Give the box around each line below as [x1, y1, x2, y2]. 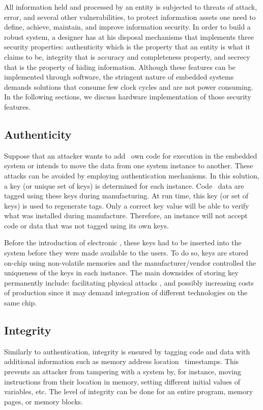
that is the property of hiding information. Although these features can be [4, 61, 236, 72]
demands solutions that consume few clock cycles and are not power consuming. [4, 81, 253, 92]
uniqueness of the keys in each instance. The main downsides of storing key [4, 267, 239, 278]
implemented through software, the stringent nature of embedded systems [4, 71, 234, 82]
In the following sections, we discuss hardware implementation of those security [4, 91, 251, 102]
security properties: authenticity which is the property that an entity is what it [4, 41, 250, 52]
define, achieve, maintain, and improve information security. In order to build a [4, 21, 251, 32]
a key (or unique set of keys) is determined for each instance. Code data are [4, 180, 244, 191]
